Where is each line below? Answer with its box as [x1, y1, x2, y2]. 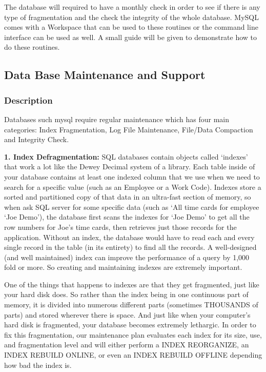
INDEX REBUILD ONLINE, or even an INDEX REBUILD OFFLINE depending [4, 349, 262, 360]
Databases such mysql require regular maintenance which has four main [4, 113, 230, 124]
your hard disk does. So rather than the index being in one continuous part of [4, 289, 249, 300]
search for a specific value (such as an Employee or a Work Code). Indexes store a [4, 181, 261, 192]
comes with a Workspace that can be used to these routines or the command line [4, 22, 258, 32]
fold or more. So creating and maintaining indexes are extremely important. [4, 262, 242, 272]
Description [4, 93, 53, 106]
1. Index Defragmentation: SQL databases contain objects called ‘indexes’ [4, 151, 248, 162]
